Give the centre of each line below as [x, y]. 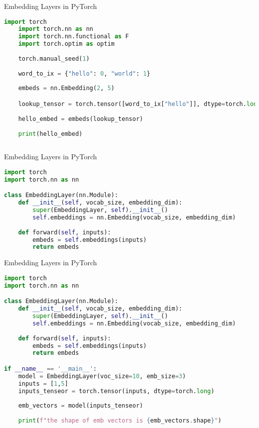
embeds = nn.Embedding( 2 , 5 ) [66, 88]
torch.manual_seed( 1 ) [54, 58]
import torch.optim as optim [66, 44]
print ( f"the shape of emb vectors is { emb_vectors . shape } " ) [120, 421]
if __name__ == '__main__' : [51, 369]
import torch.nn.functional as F [73, 37]
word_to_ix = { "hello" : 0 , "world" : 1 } [84, 73]
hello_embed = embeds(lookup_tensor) [81, 119]
